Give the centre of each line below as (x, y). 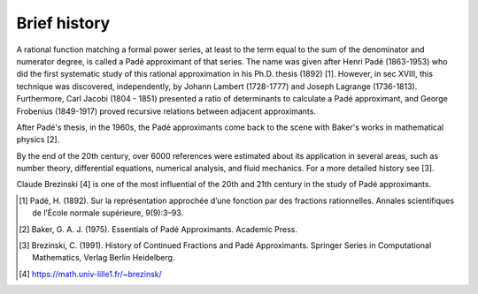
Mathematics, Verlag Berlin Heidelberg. (104, 258)
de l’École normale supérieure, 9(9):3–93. (108, 213)
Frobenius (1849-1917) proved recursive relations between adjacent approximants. (166, 111)
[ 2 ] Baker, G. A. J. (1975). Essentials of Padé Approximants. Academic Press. (158, 229)
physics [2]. (38, 139)
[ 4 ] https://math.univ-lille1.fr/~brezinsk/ (91, 274)
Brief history (63, 23)
